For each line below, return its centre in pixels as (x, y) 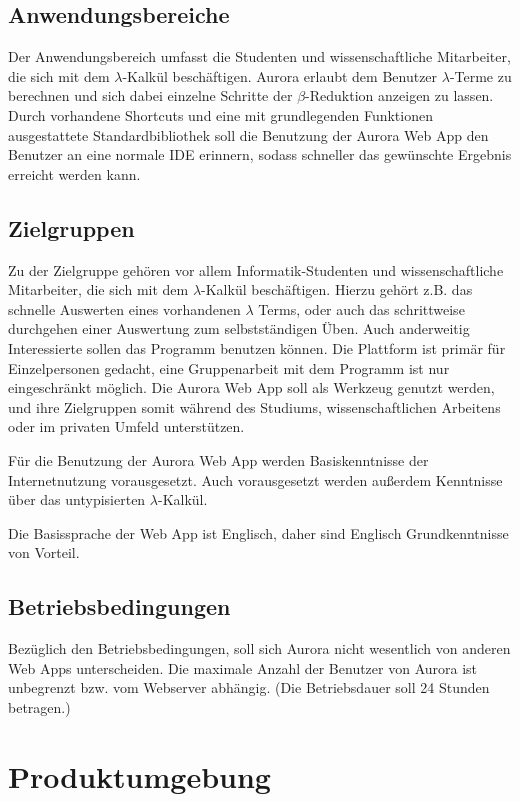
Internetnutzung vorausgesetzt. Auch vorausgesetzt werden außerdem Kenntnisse (255, 479)
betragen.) (39, 706)
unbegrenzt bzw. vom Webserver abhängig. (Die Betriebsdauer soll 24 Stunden (249, 687)
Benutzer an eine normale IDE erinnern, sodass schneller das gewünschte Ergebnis (260, 154)
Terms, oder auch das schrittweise (361, 308)
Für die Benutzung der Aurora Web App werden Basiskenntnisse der (218, 459)
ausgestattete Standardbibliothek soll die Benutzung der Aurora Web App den (248, 134)
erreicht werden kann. (74, 173)
